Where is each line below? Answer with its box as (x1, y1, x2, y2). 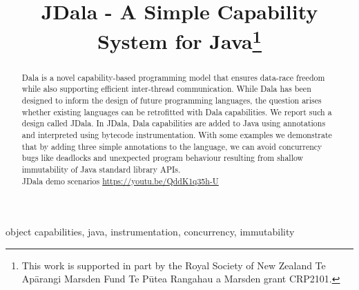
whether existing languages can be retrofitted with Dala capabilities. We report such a (21, 106, 332, 117)
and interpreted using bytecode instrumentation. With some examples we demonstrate (21, 128, 332, 140)
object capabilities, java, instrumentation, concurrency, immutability (6, 224, 295, 239)
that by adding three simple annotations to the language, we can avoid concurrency (21, 140, 322, 152)
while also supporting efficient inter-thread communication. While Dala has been (21, 83, 311, 95)
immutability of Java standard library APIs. (21, 163, 181, 175)
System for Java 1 (97, 24, 262, 55)
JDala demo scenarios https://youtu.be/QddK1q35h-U (21, 175, 219, 186)
